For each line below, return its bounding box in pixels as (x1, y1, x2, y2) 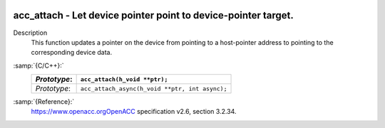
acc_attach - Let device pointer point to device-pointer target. (13, 9, 294, 21)
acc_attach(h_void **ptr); (80, 75, 168, 83)
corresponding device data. (31, 48, 113, 57)
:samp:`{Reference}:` (13, 97, 75, 106)
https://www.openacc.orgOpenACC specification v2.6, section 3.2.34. (31, 107, 237, 116)
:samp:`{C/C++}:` (13, 61, 64, 70)
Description (13, 28, 48, 37)
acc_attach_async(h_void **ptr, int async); (80, 85, 227, 92)
